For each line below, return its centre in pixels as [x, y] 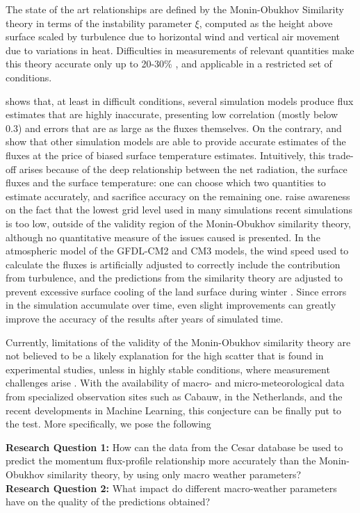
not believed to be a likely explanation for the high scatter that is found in [165, 356]
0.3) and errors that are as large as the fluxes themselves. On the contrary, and [174, 128]
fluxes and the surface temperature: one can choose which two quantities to [166, 182]
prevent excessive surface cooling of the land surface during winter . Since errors [176, 291]
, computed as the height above [266, 23]
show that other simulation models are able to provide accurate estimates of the [176, 141]
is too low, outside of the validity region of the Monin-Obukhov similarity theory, [179, 223]
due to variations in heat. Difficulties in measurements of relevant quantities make [180, 50]
